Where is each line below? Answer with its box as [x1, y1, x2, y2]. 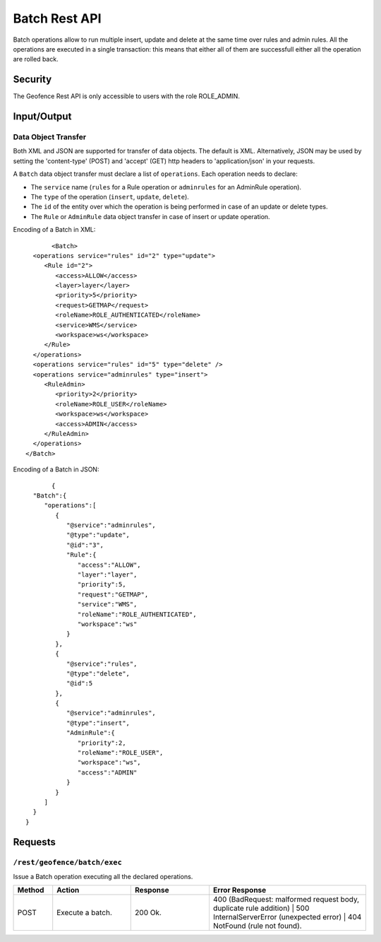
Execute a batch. [56, 908, 113, 918]
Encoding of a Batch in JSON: [13, 465, 99, 473]
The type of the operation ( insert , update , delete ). [30, 192, 190, 201]
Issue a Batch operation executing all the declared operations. [13, 872, 193, 881]
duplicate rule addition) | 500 [212, 903, 310, 913]
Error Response [212, 885, 267, 895]
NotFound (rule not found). [212, 921, 303, 931]
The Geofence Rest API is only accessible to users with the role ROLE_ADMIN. [13, 92, 240, 100]
